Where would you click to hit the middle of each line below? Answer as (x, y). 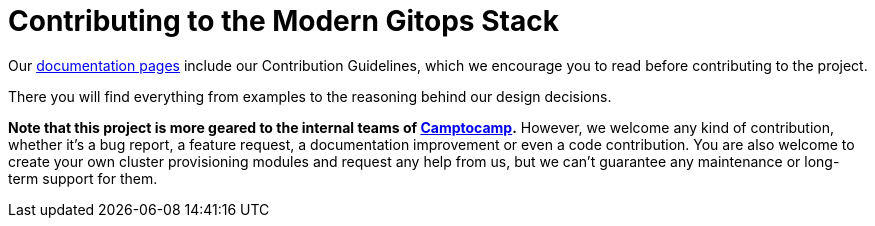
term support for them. (83, 178)
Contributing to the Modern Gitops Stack (283, 21)
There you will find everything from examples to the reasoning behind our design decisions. (310, 96)
